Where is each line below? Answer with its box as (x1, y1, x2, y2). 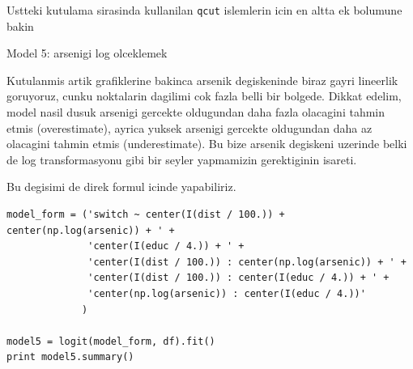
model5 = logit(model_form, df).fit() (6, 335, 215, 347)
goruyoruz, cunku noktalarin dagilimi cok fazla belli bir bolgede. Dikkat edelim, (6, 87, 402, 104)
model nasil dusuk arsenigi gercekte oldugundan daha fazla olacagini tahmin (6, 104, 385, 121)
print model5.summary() (6, 351, 134, 363)
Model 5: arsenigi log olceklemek (6, 45, 168, 61)
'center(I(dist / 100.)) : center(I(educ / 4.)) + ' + (87, 272, 390, 284)
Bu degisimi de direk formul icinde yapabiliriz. (6, 178, 236, 195)
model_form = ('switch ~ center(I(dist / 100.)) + (6, 209, 285, 220)
